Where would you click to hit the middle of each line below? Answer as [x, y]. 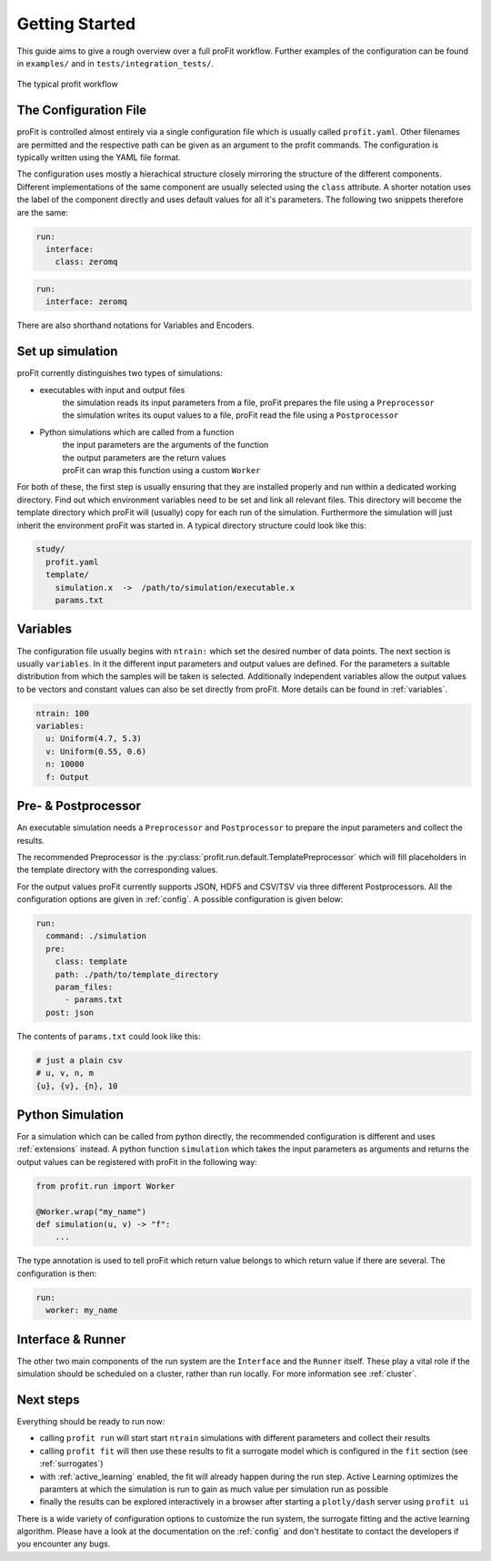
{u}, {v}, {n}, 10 [77, 1086]
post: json [70, 1012]
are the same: [42, 212]
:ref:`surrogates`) [71, 1464]
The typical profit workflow [67, 84]
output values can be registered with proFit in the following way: [137, 1161]
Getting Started [76, 24]
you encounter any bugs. [64, 1544]
